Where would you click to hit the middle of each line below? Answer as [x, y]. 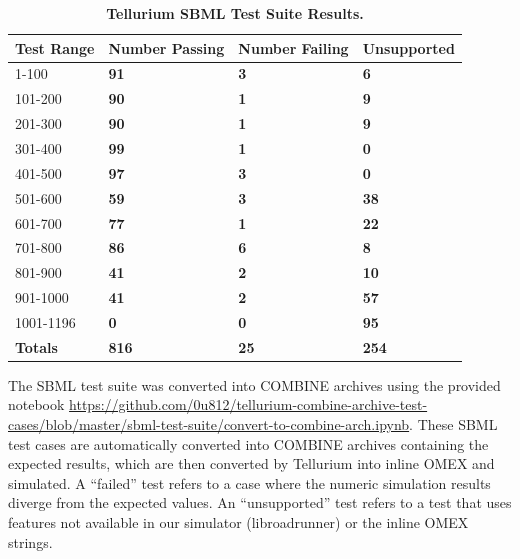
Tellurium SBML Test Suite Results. [235, 13]
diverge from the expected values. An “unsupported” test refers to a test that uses [260, 502]
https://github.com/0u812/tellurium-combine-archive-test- [248, 404]
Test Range [55, 47]
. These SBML [453, 424]
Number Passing [166, 47]
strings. [30, 541]
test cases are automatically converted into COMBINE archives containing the [248, 443]
